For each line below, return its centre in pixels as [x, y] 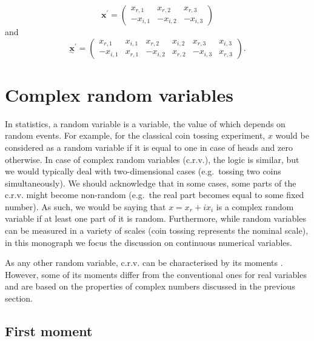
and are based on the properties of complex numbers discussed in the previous [150, 286]
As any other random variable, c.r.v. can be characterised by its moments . [144, 263]
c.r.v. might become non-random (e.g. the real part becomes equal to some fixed [155, 195]
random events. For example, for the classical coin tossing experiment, [135, 135]
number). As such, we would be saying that [85, 206]
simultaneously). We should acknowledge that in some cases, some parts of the [151, 183]
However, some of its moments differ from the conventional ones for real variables [156, 274]
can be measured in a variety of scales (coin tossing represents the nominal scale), [157, 230]
